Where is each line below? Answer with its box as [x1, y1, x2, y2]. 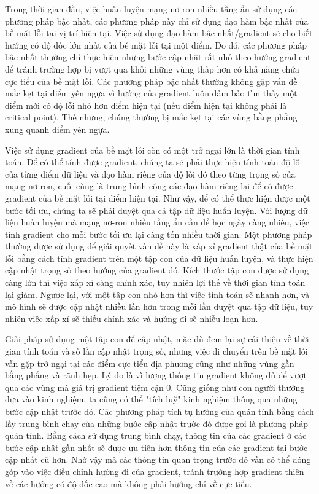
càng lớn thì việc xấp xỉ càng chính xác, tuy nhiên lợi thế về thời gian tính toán [5, 276, 306, 289]
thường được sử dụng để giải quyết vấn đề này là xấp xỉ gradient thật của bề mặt [5, 240, 313, 253]
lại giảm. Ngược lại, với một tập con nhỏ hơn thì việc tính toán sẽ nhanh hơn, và [5, 288, 310, 300]
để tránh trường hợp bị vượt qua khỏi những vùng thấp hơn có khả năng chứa [5, 62, 300, 75]
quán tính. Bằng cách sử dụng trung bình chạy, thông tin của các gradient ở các [5, 429, 307, 442]
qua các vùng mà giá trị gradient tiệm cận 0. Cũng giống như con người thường [5, 380, 305, 393]
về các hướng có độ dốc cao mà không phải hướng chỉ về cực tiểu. [5, 477, 252, 490]
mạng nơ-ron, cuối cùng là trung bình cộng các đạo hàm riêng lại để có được [5, 179, 293, 192]
